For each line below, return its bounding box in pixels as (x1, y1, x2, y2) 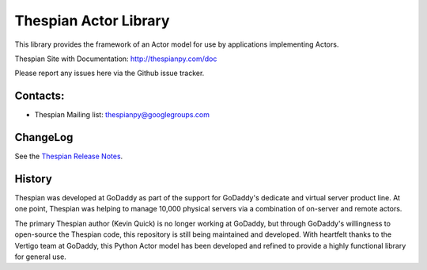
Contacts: (14, 89, 65, 103)
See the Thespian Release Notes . (14, 151, 123, 162)
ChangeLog (14, 131, 74, 144)
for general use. (14, 252, 66, 261)
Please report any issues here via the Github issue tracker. (14, 68, 205, 78)
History (14, 172, 53, 185)
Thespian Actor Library (14, 12, 170, 29)
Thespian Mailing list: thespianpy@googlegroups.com (34, 110, 210, 120)
